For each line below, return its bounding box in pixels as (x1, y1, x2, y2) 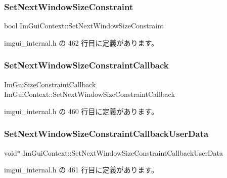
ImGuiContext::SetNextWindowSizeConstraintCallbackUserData (23, 147, 223, 158)
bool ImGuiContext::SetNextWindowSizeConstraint (4, 20, 164, 31)
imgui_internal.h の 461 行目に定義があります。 (4, 164, 159, 175)
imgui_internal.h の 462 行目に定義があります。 (4, 37, 159, 48)
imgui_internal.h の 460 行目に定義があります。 (4, 105, 159, 116)
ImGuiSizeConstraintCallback (4, 79, 96, 89)
